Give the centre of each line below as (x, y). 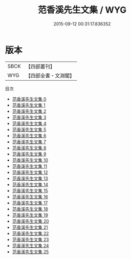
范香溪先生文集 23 (30, 239)
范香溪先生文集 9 (29, 154)
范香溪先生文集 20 (31, 221)
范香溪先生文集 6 (29, 135)
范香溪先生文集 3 (29, 117)
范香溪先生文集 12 (30, 172)
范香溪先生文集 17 (30, 203)
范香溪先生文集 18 (30, 209)
